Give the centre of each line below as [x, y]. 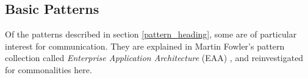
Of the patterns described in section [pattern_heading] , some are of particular [151, 34]
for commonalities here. [48, 69]
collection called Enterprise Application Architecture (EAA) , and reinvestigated [154, 58]
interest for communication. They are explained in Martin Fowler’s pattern [145, 46]
